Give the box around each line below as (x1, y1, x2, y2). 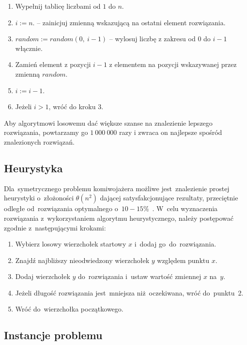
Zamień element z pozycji (15, 59, 91, 69)
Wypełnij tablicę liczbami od (15, 1, 101, 11)
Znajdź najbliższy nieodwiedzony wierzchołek (15, 255, 150, 265)
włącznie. (15, 43, 43, 53)
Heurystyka (4, 160, 63, 175)
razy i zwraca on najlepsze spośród (119, 127, 222, 137)
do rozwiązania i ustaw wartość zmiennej (78, 271, 201, 281)
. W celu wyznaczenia (152, 203, 218, 214)
